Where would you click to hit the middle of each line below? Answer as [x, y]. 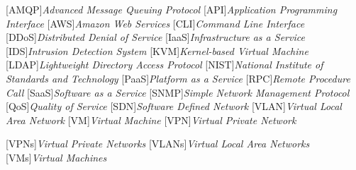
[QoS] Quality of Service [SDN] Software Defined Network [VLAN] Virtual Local [174, 106]
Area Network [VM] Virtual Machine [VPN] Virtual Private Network [151, 120]
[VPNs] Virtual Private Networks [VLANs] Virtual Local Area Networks [158, 144]
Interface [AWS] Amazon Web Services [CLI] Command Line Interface [155, 23]
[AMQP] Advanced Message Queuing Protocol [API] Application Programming [172, 9]
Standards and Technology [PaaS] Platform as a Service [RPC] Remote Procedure [178, 78]
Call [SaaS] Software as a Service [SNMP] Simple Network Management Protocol [178, 92]
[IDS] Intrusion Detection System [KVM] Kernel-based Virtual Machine [157, 50]
